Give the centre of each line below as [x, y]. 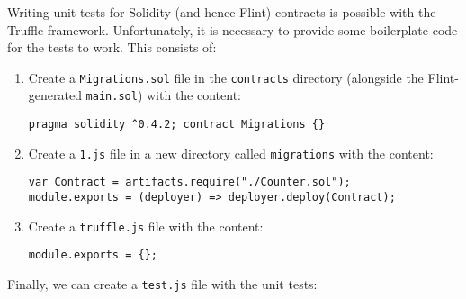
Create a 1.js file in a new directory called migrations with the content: [231, 153]
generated [55, 95]
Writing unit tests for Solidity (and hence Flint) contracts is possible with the [222, 12]
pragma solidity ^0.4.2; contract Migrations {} [177, 125]
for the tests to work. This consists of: [112, 47]
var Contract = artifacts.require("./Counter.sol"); [189, 182]
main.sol [112, 97]
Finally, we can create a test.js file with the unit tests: [162, 284]
